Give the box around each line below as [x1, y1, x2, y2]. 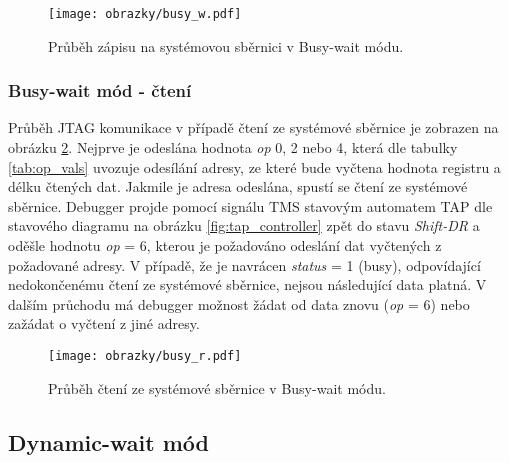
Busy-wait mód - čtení [8, 78, 192, 103]
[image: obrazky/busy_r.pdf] [48, 349, 242, 363]
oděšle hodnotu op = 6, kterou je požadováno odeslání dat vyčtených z [8, 235, 442, 256]
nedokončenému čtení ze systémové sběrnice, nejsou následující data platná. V [8, 274, 487, 295]
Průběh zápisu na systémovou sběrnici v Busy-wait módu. [48, 35, 404, 56]
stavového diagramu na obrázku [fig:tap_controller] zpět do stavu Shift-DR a [8, 215, 480, 236]
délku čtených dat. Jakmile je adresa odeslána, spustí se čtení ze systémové [8, 176, 468, 197]
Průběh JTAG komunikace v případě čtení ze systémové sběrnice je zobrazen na [8, 117, 499, 138]
